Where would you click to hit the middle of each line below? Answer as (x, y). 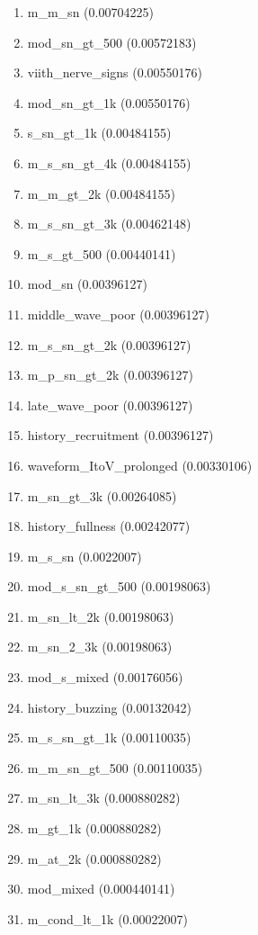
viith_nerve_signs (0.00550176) (115, 72)
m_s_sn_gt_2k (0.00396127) (109, 344)
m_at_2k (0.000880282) (94, 858)
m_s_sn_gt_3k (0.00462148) (109, 224)
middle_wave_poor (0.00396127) (119, 314)
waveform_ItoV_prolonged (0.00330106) (140, 465)
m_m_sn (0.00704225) (90, 12)
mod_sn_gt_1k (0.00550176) (109, 102)
